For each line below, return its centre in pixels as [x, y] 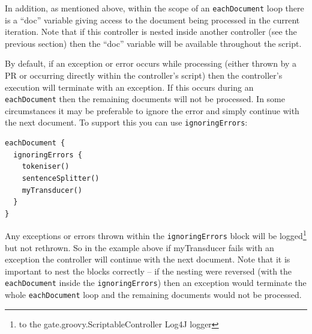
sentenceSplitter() [61, 178]
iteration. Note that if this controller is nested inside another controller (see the [151, 32]
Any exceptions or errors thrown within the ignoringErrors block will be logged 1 [156, 235]
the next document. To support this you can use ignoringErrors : [126, 122]
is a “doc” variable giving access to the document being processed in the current [152, 20]
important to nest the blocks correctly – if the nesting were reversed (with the [148, 271]
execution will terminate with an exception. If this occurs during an [129, 87]
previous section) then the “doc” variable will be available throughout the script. [153, 43]
